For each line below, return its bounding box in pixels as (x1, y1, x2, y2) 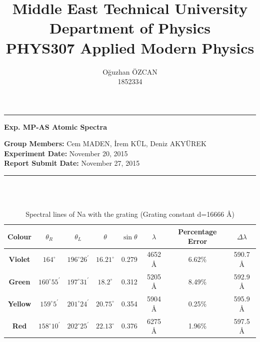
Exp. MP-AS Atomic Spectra (4, 121, 107, 132)
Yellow (7, 298, 31, 308)
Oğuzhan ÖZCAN (102, 66, 157, 77)
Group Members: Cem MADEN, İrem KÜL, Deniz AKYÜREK (4, 138, 206, 149)
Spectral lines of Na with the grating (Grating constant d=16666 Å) (25, 209, 234, 219)
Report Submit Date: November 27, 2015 (4, 158, 140, 168)
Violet (8, 254, 30, 264)
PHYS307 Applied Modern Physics (5, 37, 254, 58)
